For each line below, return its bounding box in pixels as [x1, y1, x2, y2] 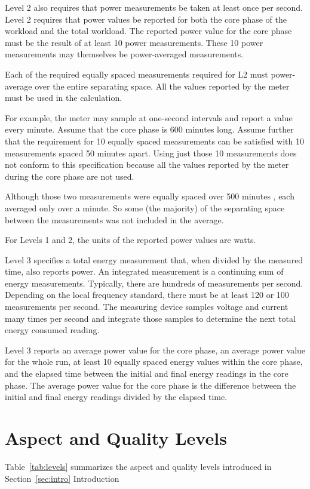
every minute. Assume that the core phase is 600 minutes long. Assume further [5, 123, 294, 136]
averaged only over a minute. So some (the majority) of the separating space [5, 201, 285, 214]
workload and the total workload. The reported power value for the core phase [5, 24, 292, 37]
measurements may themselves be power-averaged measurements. [5, 48, 244, 60]
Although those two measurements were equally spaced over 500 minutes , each [5, 190, 294, 202]
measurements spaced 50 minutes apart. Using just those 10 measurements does [5, 146, 297, 159]
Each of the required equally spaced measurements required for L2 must [5, 67, 268, 80]
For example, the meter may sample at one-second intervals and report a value [5, 111, 293, 124]
